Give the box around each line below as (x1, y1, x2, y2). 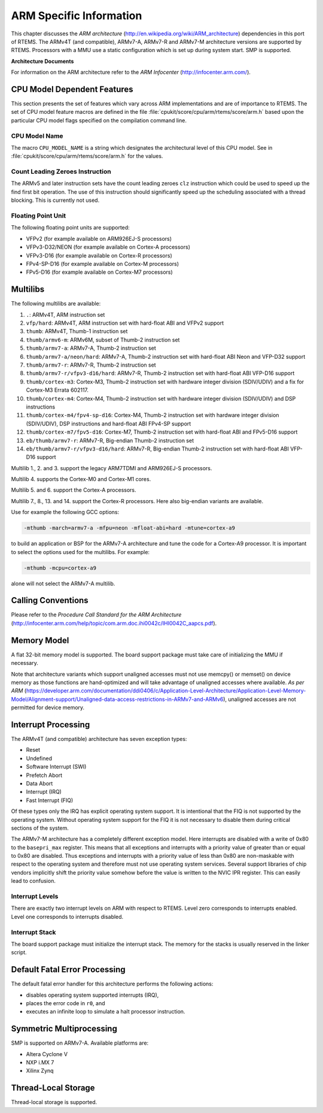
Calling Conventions (11, 595, 89, 606)
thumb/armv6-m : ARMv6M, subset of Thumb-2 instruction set (26, 336, 180, 343)
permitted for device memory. (11, 704, 85, 711)
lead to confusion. (11, 878, 56, 885)
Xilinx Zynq (26, 1067, 54, 1075)
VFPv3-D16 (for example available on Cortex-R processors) (26, 252, 173, 259)
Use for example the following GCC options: (11, 509, 120, 516)
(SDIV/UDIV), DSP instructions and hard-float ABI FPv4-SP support (26, 420, 191, 427)
